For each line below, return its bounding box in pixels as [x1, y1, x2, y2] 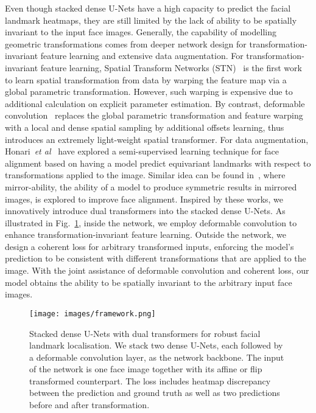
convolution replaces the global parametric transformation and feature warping [5, 109, 303, 122]
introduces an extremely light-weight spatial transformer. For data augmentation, [5, 133, 309, 145]
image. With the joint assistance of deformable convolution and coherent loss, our [5, 264, 309, 277]
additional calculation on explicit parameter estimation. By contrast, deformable [5, 97, 305, 109]
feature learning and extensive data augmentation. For [40, 49, 244, 62]
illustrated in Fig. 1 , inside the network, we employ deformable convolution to [5, 216, 297, 229]
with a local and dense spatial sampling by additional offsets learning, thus [5, 120, 284, 133]
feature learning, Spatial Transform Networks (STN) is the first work [40, 61, 302, 74]
